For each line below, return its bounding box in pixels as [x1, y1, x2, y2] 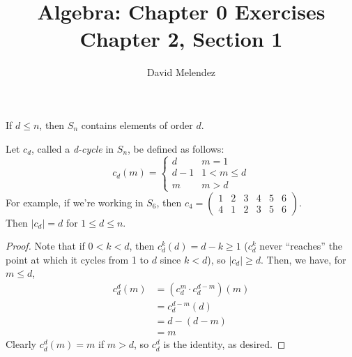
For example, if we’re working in [6, 195, 144, 209]
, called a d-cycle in [31, 141, 114, 155]
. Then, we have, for [261, 252, 346, 266]
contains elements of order [81, 117, 193, 132]
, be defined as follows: [128, 141, 224, 155]
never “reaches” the [259, 238, 343, 253]
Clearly [6, 337, 36, 351]
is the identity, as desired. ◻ [163, 337, 286, 351]
